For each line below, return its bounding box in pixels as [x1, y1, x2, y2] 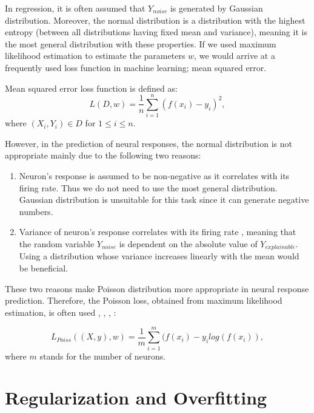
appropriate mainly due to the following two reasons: [5, 149, 201, 162]
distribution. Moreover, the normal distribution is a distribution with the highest [5, 13, 306, 26]
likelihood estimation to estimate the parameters [5, 49, 185, 62]
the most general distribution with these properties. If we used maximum [5, 37, 276, 50]
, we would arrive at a [194, 49, 275, 62]
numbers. [19, 205, 53, 217]
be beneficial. [19, 262, 68, 275]
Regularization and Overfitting [5, 385, 267, 410]
